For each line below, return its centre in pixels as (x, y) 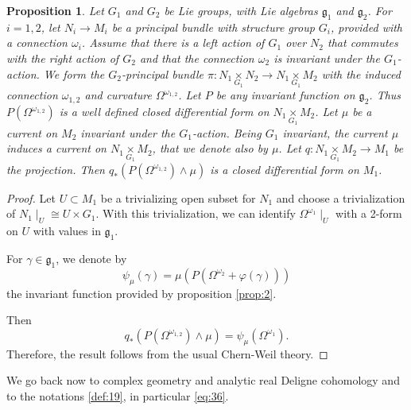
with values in (67, 231)
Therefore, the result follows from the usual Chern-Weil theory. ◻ (167, 353)
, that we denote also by (210, 148)
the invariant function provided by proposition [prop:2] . (142, 293)
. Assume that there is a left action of (173, 43)
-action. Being (227, 132)
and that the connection (197, 58)
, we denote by (91, 259)
